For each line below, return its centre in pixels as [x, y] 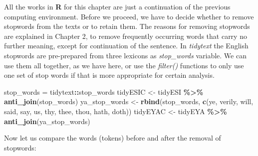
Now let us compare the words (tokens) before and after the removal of [113, 138]
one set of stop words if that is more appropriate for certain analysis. [109, 75]
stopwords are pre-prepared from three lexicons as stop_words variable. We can [125, 55]
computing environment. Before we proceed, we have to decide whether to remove [129, 16]
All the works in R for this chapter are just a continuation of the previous [117, 6]
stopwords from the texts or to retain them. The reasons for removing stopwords [127, 26]
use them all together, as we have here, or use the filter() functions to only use [124, 65]
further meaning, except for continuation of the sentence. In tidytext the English [126, 46]
